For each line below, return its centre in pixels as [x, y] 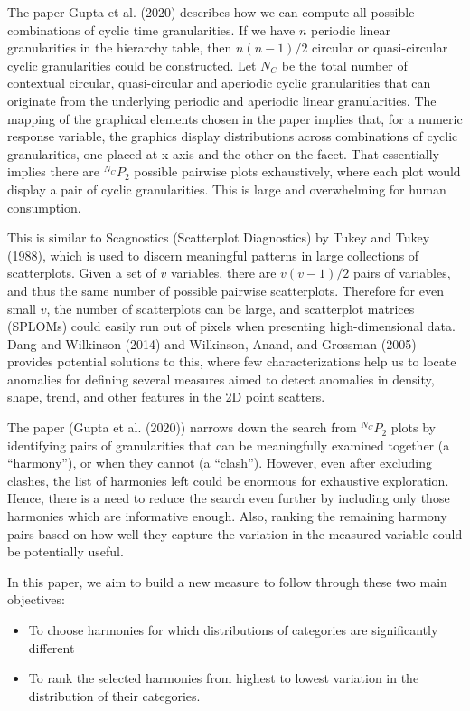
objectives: [36, 599]
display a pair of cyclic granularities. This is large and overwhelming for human [227, 189]
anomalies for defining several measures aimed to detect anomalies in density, [221, 379]
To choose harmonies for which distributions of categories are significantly [233, 630]
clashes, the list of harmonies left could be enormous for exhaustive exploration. [228, 480]
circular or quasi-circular [380, 47]
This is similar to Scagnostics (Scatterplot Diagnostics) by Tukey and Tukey [219, 237]
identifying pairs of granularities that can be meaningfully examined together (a [229, 445]
